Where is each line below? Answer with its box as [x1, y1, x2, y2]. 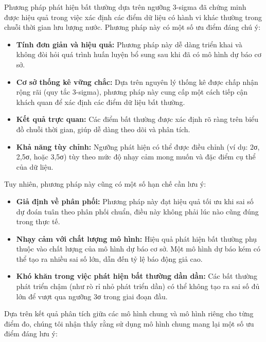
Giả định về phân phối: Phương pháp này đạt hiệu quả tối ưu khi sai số [16, 195, 254, 206]
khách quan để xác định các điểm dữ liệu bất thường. [16, 96, 185, 107]
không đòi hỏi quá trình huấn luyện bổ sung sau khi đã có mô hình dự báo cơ [16, 49, 261, 60]
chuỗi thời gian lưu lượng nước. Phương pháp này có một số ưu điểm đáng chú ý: [4, 22, 261, 32]
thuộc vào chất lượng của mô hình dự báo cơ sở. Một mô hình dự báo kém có [16, 243, 260, 254]
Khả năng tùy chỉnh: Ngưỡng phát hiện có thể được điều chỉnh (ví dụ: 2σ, [16, 141, 260, 152]
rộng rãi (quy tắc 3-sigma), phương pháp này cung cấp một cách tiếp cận [16, 86, 248, 97]
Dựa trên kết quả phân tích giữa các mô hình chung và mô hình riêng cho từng [4, 308, 254, 319]
